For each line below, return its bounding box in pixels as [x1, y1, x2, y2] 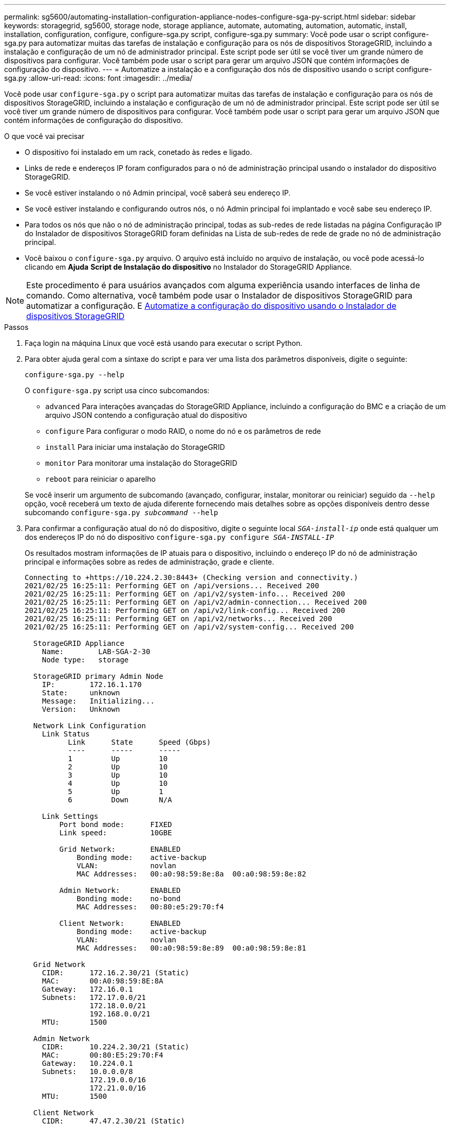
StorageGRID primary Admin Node [33, 672, 163, 680]
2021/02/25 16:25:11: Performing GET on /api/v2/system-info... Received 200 [25, 590, 345, 598]
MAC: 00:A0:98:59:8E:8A [42, 977, 163, 985]
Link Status [42, 730, 90, 738]
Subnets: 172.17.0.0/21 [42, 993, 146, 1002]
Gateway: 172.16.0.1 [42, 985, 133, 993]
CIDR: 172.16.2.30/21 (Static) [42, 969, 190, 977]
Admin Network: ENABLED [59, 886, 181, 894]
